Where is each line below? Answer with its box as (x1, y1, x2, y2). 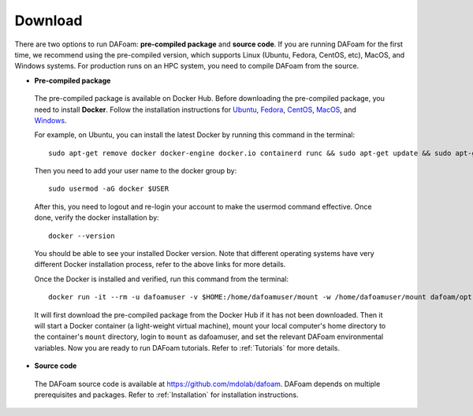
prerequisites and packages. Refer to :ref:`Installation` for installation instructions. (34, 390, 299, 399)
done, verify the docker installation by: (34, 213, 159, 222)
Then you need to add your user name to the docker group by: (34, 166, 237, 176)
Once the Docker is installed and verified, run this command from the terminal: (34, 274, 289, 284)
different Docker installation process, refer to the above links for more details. (34, 260, 286, 269)
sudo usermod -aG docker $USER (48, 184, 169, 193)
